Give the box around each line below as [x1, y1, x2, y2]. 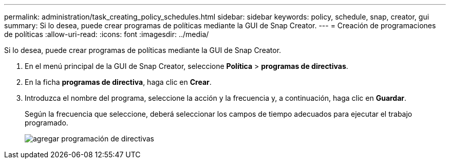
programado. [25, 118, 68, 127]
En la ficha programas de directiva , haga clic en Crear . [25, 78, 212, 86]
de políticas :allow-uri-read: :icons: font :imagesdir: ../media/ [4, 30, 209, 39]
